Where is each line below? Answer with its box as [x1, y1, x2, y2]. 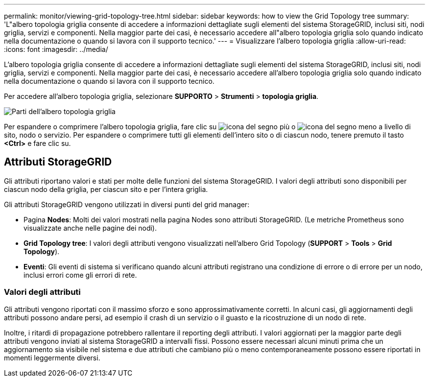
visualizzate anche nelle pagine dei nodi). [24, 223, 157, 232]
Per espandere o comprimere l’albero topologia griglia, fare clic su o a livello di [4, 122, 411, 131]
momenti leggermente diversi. [4, 353, 100, 362]
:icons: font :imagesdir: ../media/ [4, 45, 108, 53]
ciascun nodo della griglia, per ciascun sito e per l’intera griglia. [4, 185, 208, 193]
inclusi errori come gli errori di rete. [24, 270, 137, 279]
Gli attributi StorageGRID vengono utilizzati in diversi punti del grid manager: [4, 200, 250, 209]
